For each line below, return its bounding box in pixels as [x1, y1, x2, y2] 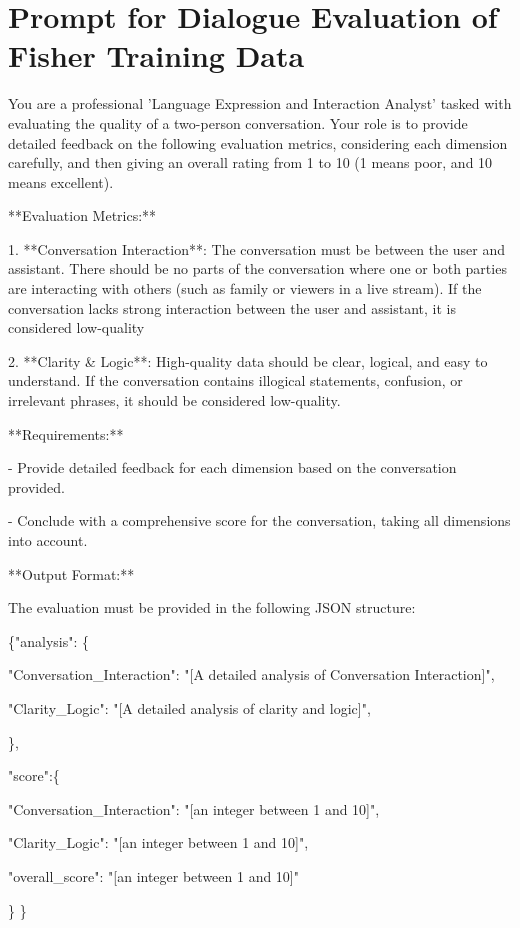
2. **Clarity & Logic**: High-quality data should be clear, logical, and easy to [8, 350, 488, 371]
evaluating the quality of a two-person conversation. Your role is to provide [8, 112, 468, 133]
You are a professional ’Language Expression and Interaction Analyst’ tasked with [8, 93, 512, 114]
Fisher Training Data [8, 35, 305, 76]
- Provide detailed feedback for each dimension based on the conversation [8, 457, 457, 478]
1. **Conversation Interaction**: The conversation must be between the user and [8, 238, 506, 259]
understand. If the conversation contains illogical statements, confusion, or [8, 370, 463, 391]
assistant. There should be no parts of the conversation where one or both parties [8, 258, 507, 279]
